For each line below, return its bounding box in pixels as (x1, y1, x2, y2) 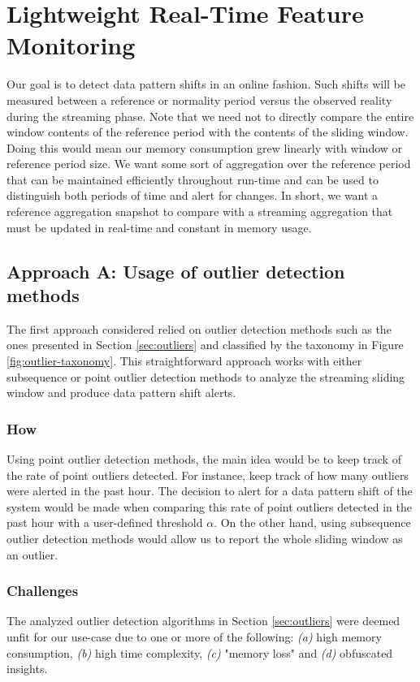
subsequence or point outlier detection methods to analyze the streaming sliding (6, 368, 405, 385)
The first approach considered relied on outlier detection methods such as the (6, 320, 392, 337)
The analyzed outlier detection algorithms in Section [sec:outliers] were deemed (6, 612, 401, 629)
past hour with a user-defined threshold (6, 514, 203, 531)
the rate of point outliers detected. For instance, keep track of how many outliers (6, 466, 409, 483)
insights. (6, 660, 48, 677)
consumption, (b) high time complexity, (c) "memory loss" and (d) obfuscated (6, 644, 393, 661)
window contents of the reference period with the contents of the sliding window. (6, 123, 409, 140)
